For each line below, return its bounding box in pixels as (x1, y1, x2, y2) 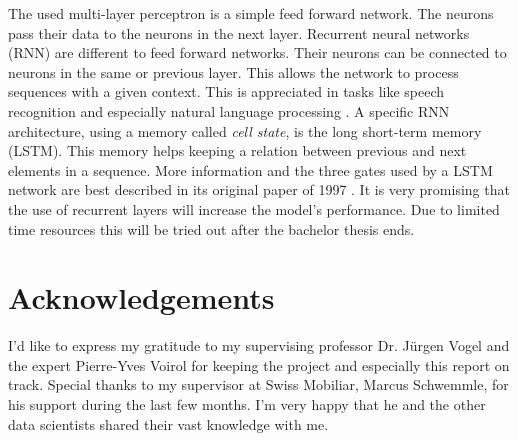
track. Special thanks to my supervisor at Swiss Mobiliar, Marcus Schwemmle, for (8, 374, 509, 395)
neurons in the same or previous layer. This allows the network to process (8, 61, 459, 82)
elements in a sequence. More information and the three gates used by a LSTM (8, 159, 493, 180)
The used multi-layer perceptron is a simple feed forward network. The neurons (8, 3, 494, 23)
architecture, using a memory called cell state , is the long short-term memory (8, 120, 482, 141)
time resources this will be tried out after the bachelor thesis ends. (8, 218, 415, 239)
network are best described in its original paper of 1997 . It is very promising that (8, 179, 510, 200)
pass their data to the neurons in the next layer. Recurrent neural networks (8, 22, 470, 43)
